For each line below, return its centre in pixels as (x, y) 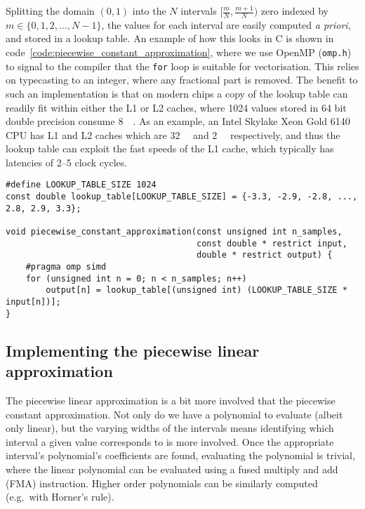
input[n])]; (33, 302)
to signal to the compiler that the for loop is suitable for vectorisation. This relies (182, 66)
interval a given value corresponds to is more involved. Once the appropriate (170, 441)
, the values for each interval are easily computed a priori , (226, 24)
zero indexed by (294, 11)
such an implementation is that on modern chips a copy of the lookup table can (177, 93)
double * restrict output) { (265, 255)
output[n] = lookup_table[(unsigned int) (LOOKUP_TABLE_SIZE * (197, 290)
